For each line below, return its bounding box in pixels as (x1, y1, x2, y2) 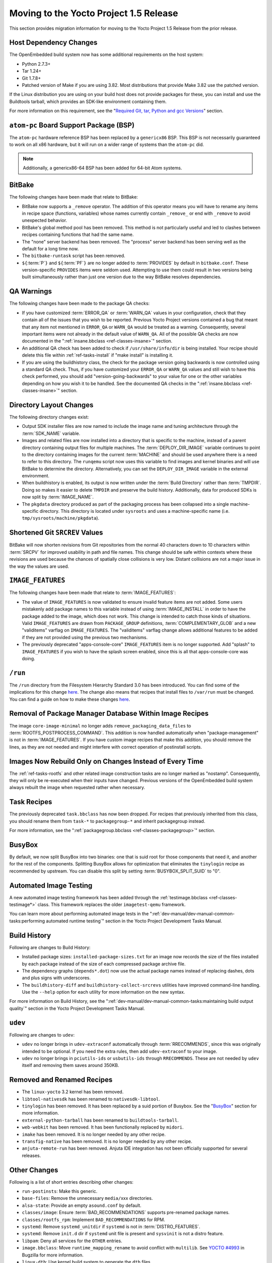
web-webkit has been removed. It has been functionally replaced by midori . (22, 1124, 184, 1130)
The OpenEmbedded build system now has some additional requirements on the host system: (9, 52, 204, 58)
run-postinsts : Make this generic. (22, 1188, 98, 1194)
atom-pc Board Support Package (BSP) (9, 121, 134, 129)
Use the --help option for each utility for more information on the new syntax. (22, 989, 185, 995)
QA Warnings (9, 287, 52, 296)
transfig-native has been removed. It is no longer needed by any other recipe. (22, 1138, 192, 1144)
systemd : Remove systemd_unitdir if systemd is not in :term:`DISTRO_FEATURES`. (22, 1224, 200, 1230)
